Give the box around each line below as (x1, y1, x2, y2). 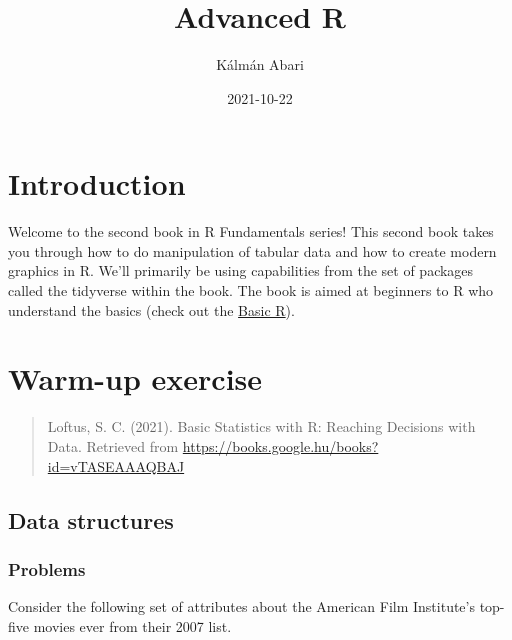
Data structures (8, 504, 174, 535)
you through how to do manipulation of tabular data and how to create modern (8, 240, 497, 261)
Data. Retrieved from (47, 435, 179, 456)
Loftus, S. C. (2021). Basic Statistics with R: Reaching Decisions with (47, 416, 476, 437)
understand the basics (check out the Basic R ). (8, 299, 295, 320)
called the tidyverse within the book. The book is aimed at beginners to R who (8, 280, 494, 301)
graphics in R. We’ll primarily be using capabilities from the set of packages (8, 260, 474, 281)
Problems (8, 556, 86, 581)
